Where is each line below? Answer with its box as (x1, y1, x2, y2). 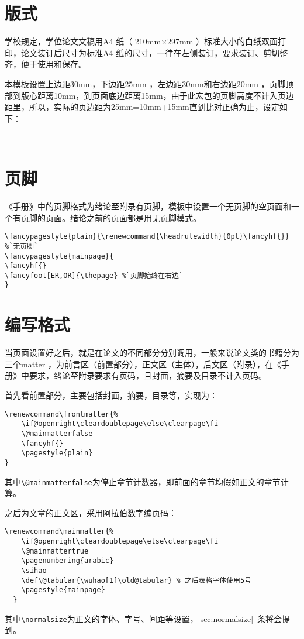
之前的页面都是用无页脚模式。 (86, 211, 201, 224)
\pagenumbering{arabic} (21, 556, 114, 565)
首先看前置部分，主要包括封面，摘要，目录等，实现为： (5, 389, 217, 401)
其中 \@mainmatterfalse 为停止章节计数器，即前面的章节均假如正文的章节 (5, 475, 281, 487)
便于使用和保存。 (20, 58, 87, 70)
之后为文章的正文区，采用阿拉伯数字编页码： (5, 506, 177, 518)
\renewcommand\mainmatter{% (5, 527, 114, 536)
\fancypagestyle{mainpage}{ (5, 252, 114, 260)
